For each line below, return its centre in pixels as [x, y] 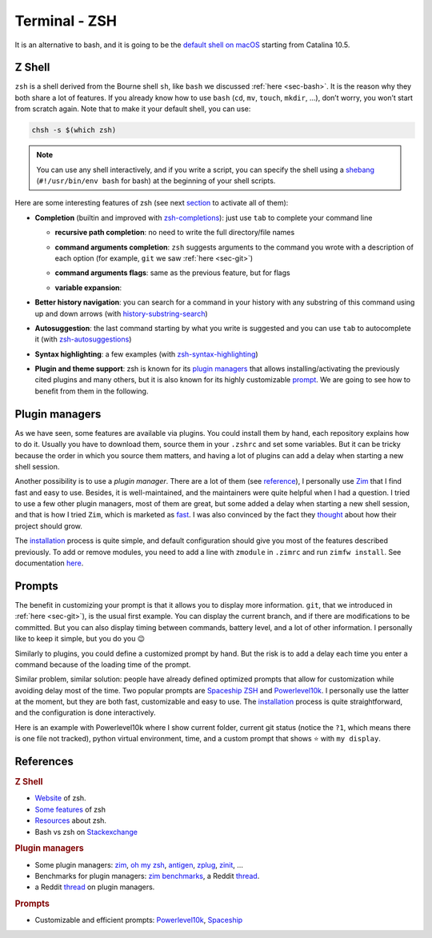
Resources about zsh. [71, 820]
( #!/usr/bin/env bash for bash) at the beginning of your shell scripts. [156, 181]
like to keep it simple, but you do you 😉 [80, 639]
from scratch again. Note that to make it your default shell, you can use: [133, 109]
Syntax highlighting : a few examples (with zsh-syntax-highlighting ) [147, 354]
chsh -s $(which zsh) [74, 130]
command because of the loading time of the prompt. [103, 665]
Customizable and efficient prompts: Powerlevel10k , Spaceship [139, 920]
